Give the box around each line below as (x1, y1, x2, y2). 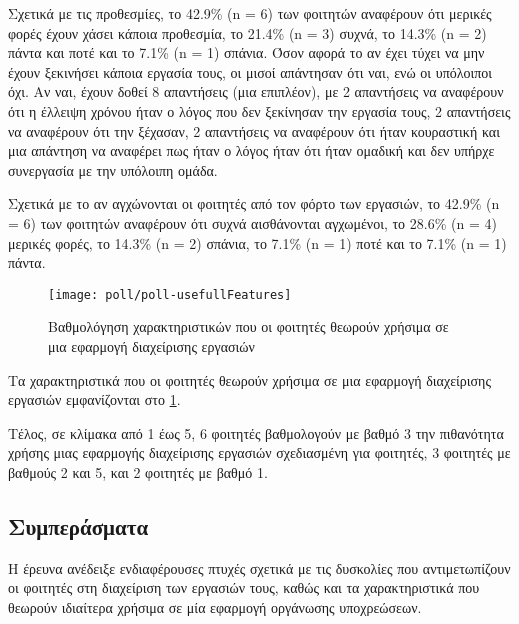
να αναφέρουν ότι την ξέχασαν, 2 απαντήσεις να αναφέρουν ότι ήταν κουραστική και (8, 120, 500, 141)
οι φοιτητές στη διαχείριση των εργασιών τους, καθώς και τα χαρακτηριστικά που (8, 577, 480, 598)
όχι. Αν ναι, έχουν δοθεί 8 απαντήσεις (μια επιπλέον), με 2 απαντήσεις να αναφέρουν (8, 81, 504, 102)
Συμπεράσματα (8, 510, 149, 541)
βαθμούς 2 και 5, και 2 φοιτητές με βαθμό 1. (8, 461, 268, 482)
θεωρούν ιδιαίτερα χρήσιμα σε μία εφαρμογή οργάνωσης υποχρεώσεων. (8, 596, 422, 617)
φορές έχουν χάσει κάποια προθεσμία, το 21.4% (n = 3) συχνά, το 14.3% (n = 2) (8, 22, 487, 43)
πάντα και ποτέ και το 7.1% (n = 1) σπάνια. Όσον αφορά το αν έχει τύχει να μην (8, 42, 485, 63)
